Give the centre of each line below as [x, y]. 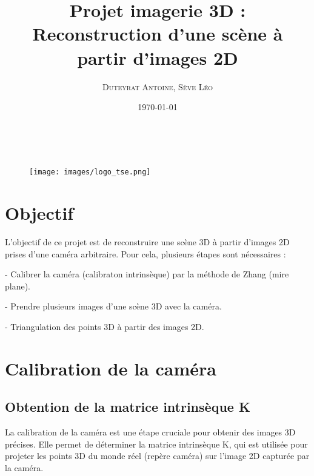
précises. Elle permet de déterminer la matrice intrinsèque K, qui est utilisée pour [156, 444]
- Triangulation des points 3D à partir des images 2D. [105, 327]
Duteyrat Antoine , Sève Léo [158, 86]
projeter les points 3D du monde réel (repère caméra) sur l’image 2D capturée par [157, 456]
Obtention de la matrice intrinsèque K [128, 407]
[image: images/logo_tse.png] [90, 172]
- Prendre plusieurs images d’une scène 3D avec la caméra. [113, 306]
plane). [18, 286]
